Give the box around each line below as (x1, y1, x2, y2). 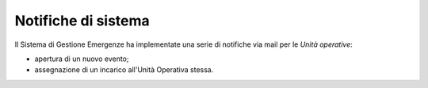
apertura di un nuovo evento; (34, 54, 129, 63)
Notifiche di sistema (14, 12, 150, 29)
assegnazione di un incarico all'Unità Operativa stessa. (34, 65, 214, 75)
